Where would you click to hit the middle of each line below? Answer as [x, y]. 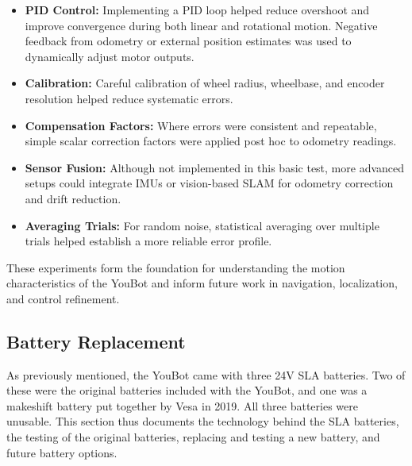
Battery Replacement [96, 341]
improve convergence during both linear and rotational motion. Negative [201, 25]
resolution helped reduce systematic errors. [129, 98]
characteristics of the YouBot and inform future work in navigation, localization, [202, 283]
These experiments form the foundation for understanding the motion [176, 267]
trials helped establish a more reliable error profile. [148, 241]
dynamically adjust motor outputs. [110, 56]
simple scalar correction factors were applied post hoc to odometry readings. [211, 141]
